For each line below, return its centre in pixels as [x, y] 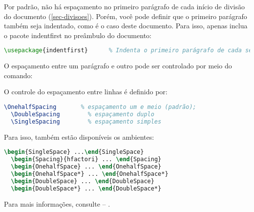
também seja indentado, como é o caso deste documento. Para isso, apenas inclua [126, 26]
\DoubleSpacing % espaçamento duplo [83, 114]
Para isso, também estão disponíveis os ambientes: [79, 137]
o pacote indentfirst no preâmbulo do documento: [78, 35]
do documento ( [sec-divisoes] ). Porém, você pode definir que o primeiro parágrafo [126, 16]
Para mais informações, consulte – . [57, 203]
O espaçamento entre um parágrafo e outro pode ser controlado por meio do [118, 66]
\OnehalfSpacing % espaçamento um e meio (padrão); [100, 107]
